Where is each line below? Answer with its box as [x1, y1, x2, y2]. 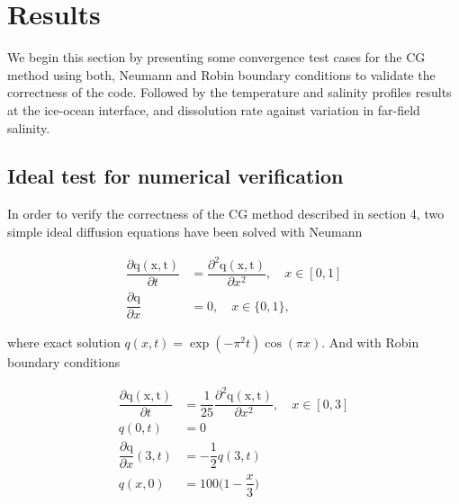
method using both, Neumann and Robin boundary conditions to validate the [7, 65, 436, 84]
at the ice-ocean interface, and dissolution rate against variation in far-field [7, 100, 420, 119]
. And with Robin [321, 333, 419, 352]
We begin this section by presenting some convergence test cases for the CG [7, 48, 426, 67]
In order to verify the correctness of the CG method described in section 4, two [7, 204, 445, 223]
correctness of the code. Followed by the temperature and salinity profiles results [7, 83, 452, 102]
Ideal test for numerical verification [7, 162, 344, 190]
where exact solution [7, 333, 121, 352]
